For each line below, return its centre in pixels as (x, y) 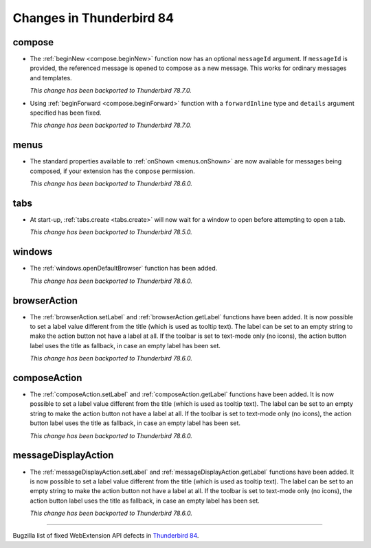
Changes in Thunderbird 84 (93, 18)
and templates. (51, 78)
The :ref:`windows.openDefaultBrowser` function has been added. (124, 269)
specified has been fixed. (66, 113)
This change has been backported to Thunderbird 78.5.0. (111, 232)
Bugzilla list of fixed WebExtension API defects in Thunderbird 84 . (106, 536)
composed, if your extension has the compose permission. (112, 171)
